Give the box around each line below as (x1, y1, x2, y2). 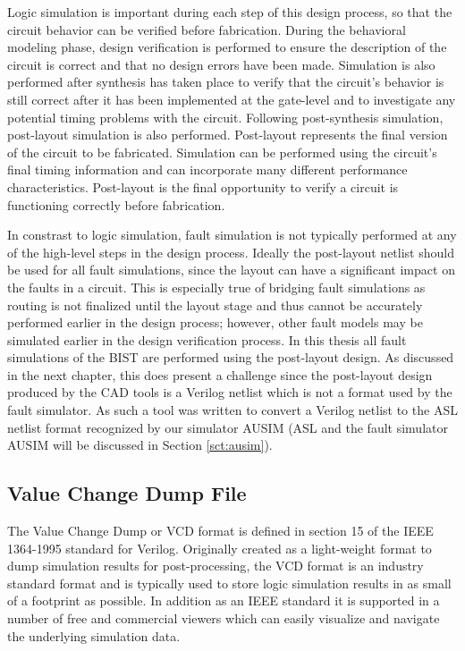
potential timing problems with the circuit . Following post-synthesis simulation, (7, 107, 444, 126)
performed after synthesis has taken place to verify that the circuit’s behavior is (7, 72, 444, 91)
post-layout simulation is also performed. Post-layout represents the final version (7, 125, 448, 144)
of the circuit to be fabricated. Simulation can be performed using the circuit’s (7, 142, 437, 161)
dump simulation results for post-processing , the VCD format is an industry (7, 556, 424, 575)
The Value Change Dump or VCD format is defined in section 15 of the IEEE (7, 521, 434, 540)
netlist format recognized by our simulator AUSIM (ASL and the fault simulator (7, 418, 448, 436)
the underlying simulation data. (7, 626, 181, 645)
